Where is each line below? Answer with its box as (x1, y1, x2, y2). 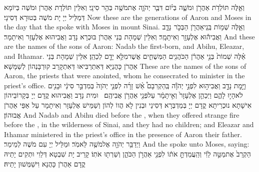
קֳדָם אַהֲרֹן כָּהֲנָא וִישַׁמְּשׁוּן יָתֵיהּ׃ (4, 158, 85, 169)
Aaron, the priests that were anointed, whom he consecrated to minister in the (4, 70, 245, 81)
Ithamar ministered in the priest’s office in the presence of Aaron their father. (4, 129, 242, 139)
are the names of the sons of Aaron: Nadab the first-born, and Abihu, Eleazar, (4, 41, 244, 51)
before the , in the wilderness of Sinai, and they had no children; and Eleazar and (4, 119, 254, 130)
